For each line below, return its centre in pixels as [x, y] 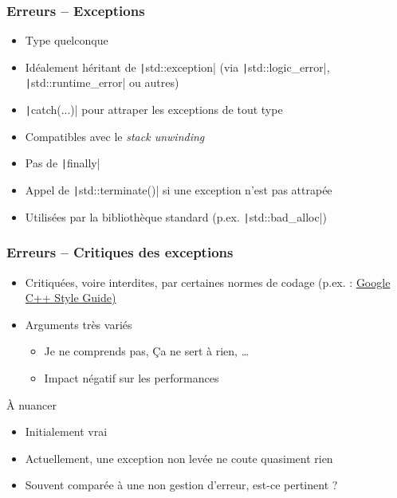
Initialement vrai [66, 431]
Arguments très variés [79, 324]
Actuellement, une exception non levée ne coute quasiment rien [179, 458]
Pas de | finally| [63, 163]
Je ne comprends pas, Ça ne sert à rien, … [147, 351]
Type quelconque [67, 40]
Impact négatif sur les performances [132, 377]
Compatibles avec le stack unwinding [115, 136]
